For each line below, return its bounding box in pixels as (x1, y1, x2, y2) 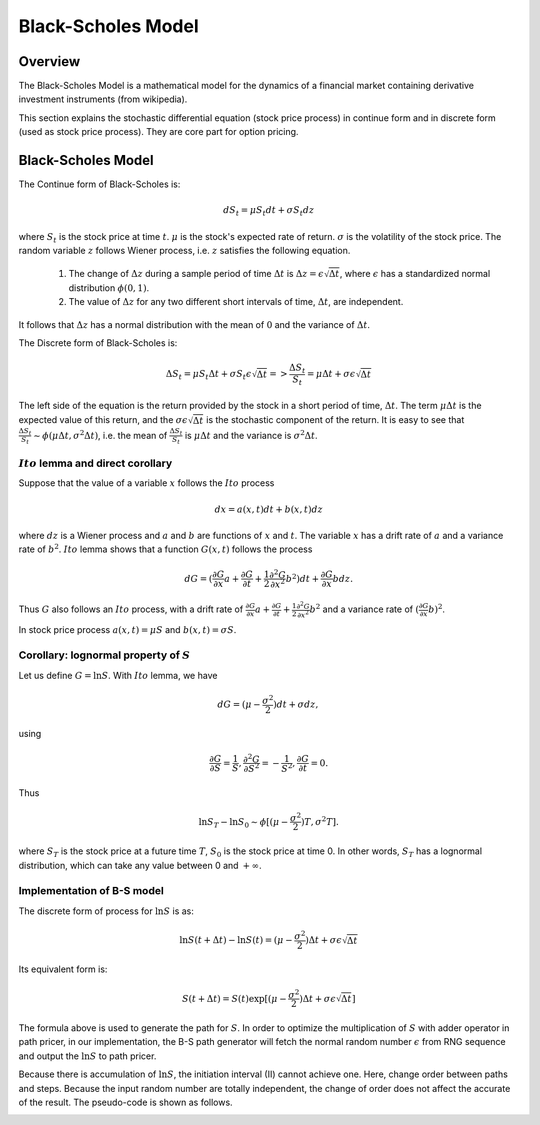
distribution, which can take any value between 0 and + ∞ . (18, 859, 262, 871)
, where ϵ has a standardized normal (339, 267, 491, 279)
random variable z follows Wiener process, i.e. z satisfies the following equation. (18, 245, 351, 257)
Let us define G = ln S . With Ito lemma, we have (18, 669, 218, 681)
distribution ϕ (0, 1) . (68, 281, 150, 294)
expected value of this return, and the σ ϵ (18, 413, 189, 425)
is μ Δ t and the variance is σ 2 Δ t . (184, 428, 319, 441)
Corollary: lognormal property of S (18, 648, 191, 662)
